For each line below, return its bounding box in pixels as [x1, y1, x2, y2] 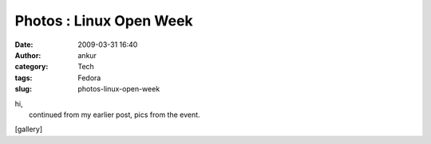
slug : [14, 84, 32, 94]
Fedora [77, 72, 101, 83]
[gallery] [14, 124, 43, 134]
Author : [14, 50, 42, 60]
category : [14, 62, 49, 72]
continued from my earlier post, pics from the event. [29, 110, 200, 119]
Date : [14, 40, 34, 49]
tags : [14, 72, 33, 83]
